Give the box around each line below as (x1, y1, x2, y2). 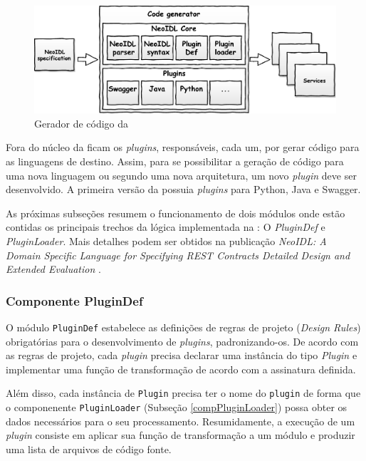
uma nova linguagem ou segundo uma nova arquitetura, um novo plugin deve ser (6, 167, 357, 182)
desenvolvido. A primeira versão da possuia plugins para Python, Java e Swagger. (6, 182, 361, 197)
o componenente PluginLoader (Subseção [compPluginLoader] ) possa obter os (6, 400, 347, 415)
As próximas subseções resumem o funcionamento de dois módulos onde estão (6, 205, 345, 220)
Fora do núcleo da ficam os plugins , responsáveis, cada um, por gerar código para (6, 140, 360, 155)
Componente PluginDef (6, 291, 143, 309)
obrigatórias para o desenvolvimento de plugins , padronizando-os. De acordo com (6, 333, 359, 348)
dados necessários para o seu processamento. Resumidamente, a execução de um (6, 413, 355, 428)
